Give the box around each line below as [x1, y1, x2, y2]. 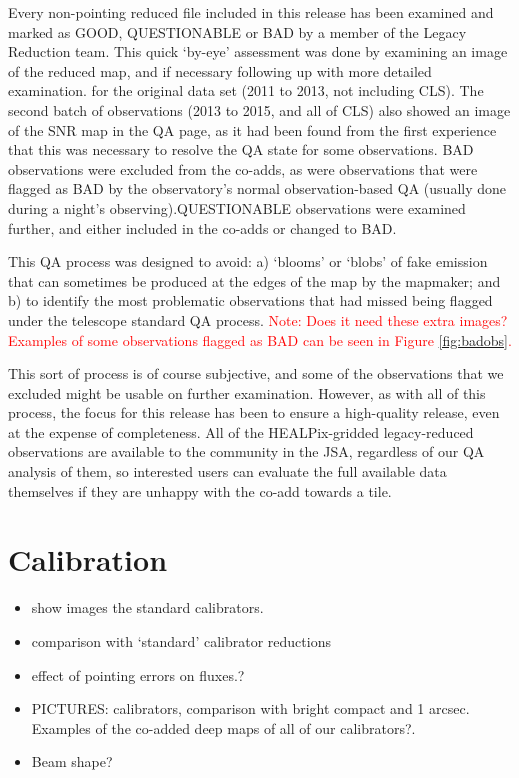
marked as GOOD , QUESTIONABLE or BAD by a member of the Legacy [8, 21, 467, 42]
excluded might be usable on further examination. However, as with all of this [8, 382, 486, 403]
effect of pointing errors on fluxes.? [31, 664, 245, 685]
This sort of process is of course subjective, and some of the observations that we [8, 363, 504, 384]
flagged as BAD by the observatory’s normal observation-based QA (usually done [8, 178, 507, 199]
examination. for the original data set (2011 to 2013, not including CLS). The [8, 80, 484, 101]
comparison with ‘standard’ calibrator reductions [31, 630, 331, 651]
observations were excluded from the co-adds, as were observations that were [8, 158, 478, 179]
